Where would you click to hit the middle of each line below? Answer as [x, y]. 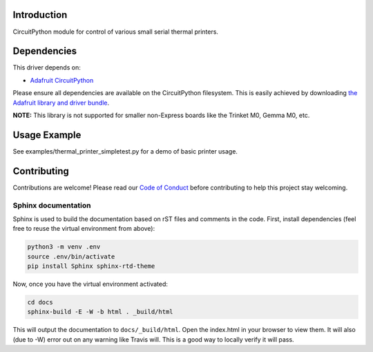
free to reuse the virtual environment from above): [84, 229]
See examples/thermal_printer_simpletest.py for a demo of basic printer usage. [125, 151]
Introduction [40, 15]
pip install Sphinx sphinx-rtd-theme [91, 266]
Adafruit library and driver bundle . [61, 103]
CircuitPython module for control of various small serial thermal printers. [116, 32]
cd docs [40, 302]
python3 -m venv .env [64, 247]
